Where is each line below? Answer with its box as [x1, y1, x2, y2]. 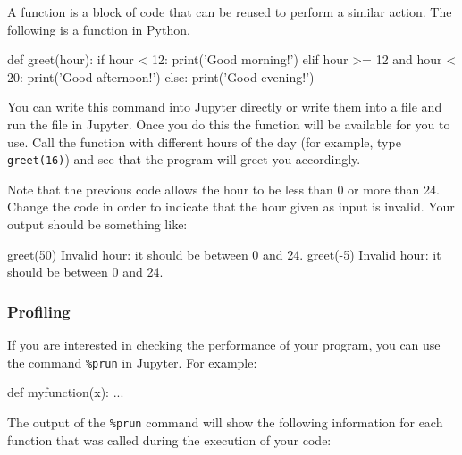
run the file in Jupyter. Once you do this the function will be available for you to [7, 114, 450, 133]
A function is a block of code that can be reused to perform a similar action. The [7, 3, 452, 21]
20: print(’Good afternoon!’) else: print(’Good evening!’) [7, 67, 315, 86]
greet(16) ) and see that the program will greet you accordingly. [7, 150, 361, 169]
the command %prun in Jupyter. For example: [7, 352, 257, 371]
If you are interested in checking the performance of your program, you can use [7, 335, 441, 353]
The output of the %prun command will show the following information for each [7, 412, 443, 431]
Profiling [7, 300, 71, 322]
